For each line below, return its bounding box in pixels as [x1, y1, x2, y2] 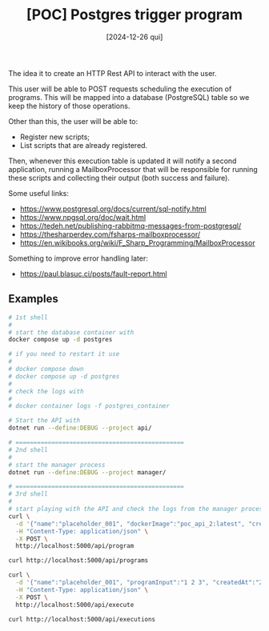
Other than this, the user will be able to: [8, 116, 139, 126]
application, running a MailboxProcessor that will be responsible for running [8, 164, 258, 174]
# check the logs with [8, 387, 84, 395]
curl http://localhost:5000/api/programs [8, 557, 149, 565]
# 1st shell [8, 314, 48, 321]
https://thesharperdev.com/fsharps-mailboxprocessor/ [19, 230, 201, 239]
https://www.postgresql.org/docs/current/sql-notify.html [19, 204, 207, 214]
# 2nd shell [8, 445, 48, 453]
